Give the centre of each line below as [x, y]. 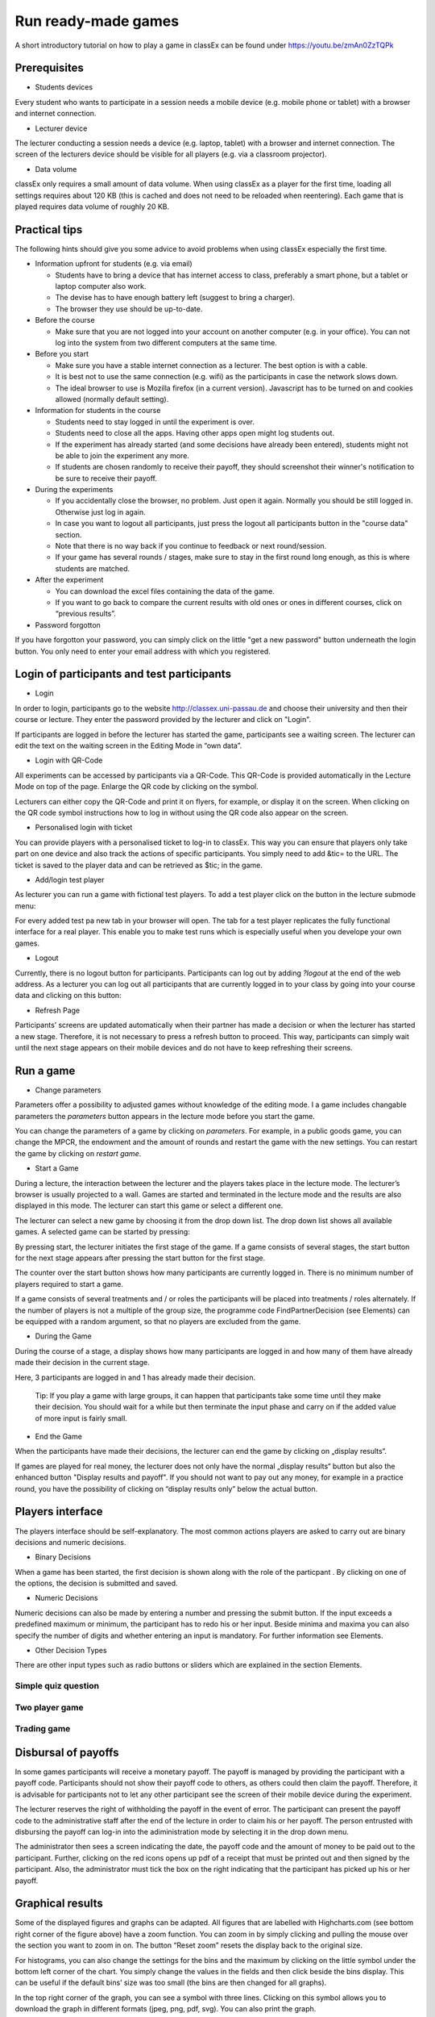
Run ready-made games [97, 21]
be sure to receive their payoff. [106, 478]
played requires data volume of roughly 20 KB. [92, 207]
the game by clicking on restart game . [78, 1153]
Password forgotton [68, 624]
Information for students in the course [98, 411]
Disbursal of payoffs [67, 1752]
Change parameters [68, 1090]
